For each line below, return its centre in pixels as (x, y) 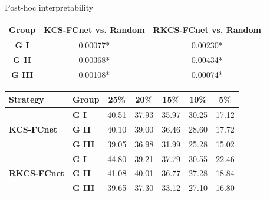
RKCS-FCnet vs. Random (207, 30)
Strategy (27, 99)
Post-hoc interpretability (49, 7)
